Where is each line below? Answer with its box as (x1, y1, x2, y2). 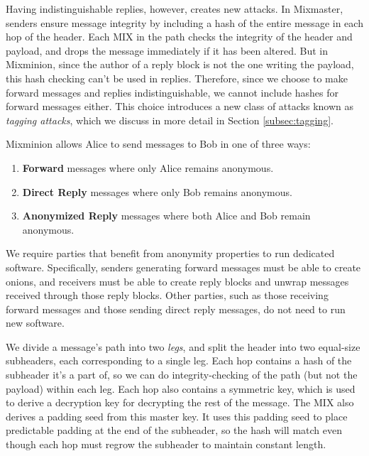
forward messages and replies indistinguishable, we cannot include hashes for (6, 85, 338, 99)
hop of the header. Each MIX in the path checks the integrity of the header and (6, 29, 353, 44)
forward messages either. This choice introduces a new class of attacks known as (6, 99, 353, 114)
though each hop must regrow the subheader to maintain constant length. (6, 437, 326, 452)
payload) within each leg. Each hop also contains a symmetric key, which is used (6, 381, 356, 396)
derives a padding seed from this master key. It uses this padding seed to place (6, 408, 348, 423)
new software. (6, 315, 65, 330)
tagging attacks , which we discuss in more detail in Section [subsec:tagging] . (6, 112, 334, 127)
